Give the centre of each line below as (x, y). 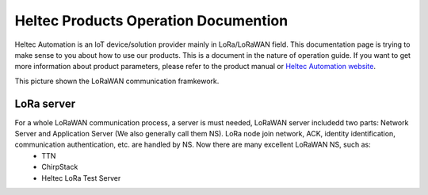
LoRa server (45, 103)
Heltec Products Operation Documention (151, 21)
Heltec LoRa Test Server (81, 178)
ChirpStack (60, 167)
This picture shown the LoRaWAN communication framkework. (117, 81)
